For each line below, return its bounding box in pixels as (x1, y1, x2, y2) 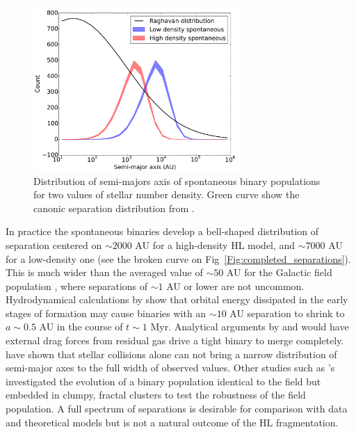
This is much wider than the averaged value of (6, 265, 203, 280)
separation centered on (6, 237, 102, 252)
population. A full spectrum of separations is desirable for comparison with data (6, 401, 348, 416)
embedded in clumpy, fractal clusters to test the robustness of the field (6, 387, 306, 402)
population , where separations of (6, 278, 148, 293)
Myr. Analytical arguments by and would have (150, 319, 349, 334)
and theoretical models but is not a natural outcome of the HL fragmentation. (6, 415, 339, 429)
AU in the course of (39, 319, 123, 334)
